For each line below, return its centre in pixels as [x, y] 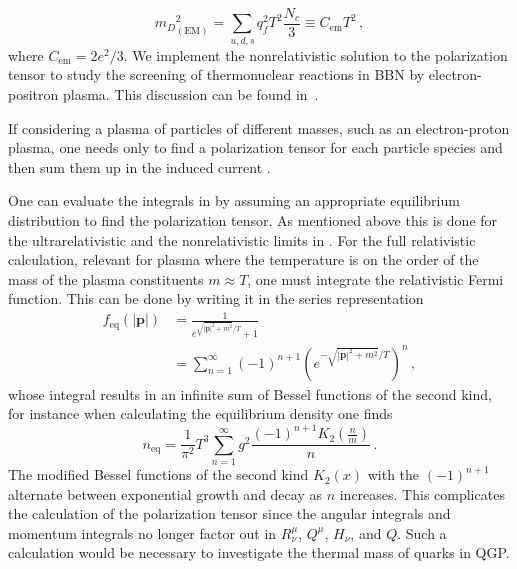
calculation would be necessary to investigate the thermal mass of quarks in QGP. [259, 552]
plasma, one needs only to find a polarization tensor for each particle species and [255, 147]
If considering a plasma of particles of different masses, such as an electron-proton [259, 127]
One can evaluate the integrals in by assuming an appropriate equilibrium [234, 200]
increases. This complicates [422, 493]
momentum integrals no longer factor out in [142, 532]
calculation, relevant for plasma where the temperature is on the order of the [243, 259]
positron [33, 93]
